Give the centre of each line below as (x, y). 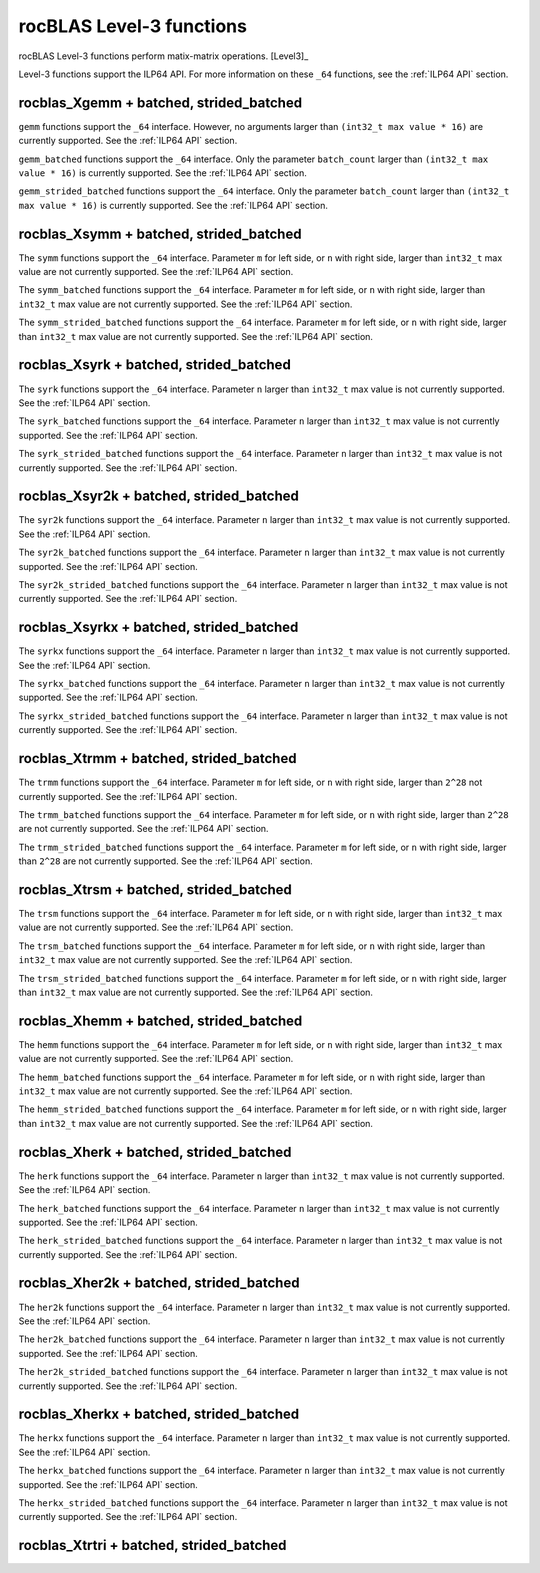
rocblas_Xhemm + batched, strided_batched (160, 1020)
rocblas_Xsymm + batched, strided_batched (160, 233)
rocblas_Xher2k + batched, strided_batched (159, 1283)
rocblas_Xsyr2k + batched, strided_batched (159, 496)
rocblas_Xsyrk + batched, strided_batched (155, 365)
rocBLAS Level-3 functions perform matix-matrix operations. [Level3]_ (163, 56)
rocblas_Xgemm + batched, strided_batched (160, 102)
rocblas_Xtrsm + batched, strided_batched (155, 889)
